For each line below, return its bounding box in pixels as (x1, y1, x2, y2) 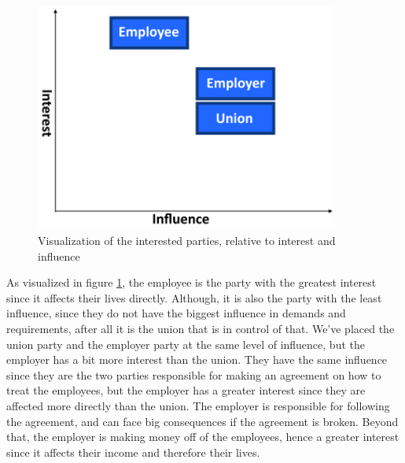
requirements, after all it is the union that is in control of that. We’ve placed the (6, 320, 395, 337)
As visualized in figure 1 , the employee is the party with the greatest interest (6, 274, 377, 291)
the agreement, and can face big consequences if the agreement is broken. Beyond (6, 413, 399, 429)
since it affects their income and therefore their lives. (6, 443, 260, 460)
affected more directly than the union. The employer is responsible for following (6, 397, 390, 413)
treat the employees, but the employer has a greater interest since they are (6, 382, 366, 398)
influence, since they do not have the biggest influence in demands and (6, 305, 346, 321)
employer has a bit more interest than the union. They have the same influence (6, 351, 388, 368)
